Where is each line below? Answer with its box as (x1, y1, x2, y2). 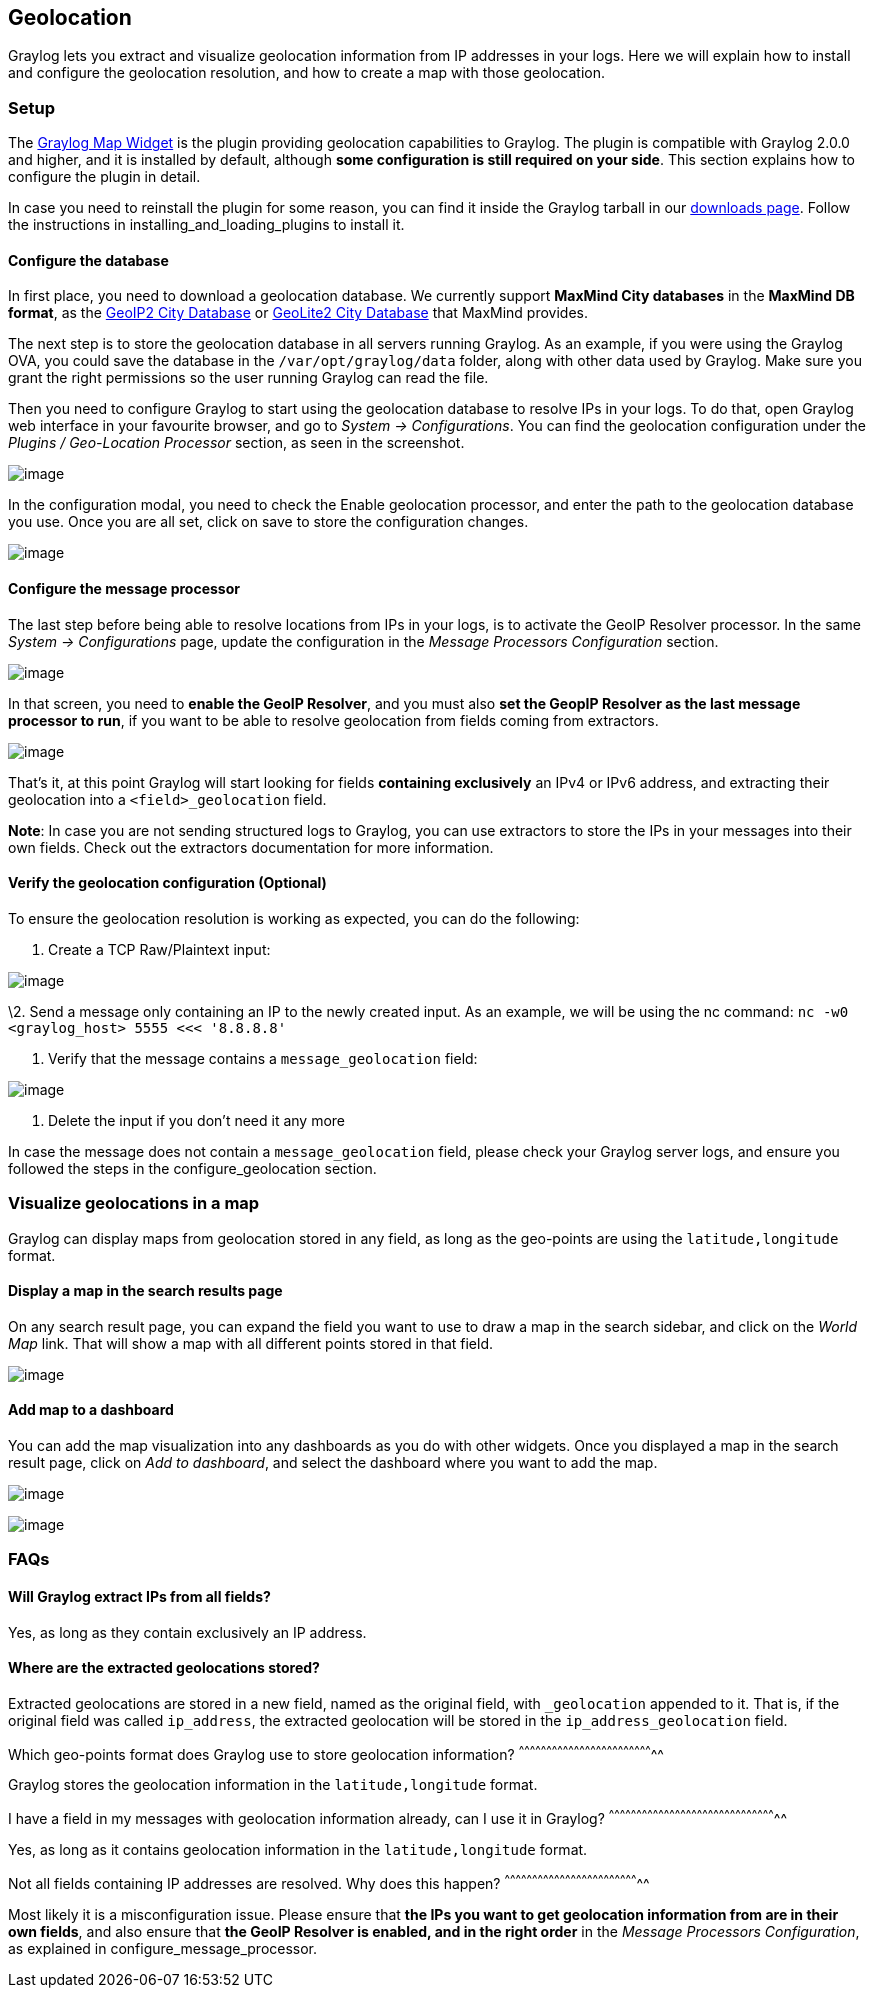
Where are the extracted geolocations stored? (8, 1659, 320, 1677)
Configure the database (8, 251, 169, 269)
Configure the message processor (8, 580, 240, 597)
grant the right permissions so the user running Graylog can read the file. (8, 369, 489, 387)
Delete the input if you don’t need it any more (48, 1111, 346, 1129)
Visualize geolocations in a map (8, 1193, 260, 1214)
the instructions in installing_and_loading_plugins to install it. (8, 216, 405, 234)
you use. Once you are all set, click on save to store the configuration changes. (8, 513, 529, 531)
